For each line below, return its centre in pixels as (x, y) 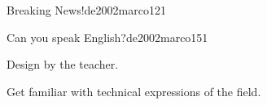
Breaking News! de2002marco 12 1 (86, 10)
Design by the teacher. (63, 64)
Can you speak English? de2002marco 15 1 (107, 37)
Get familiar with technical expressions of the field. (134, 91)
